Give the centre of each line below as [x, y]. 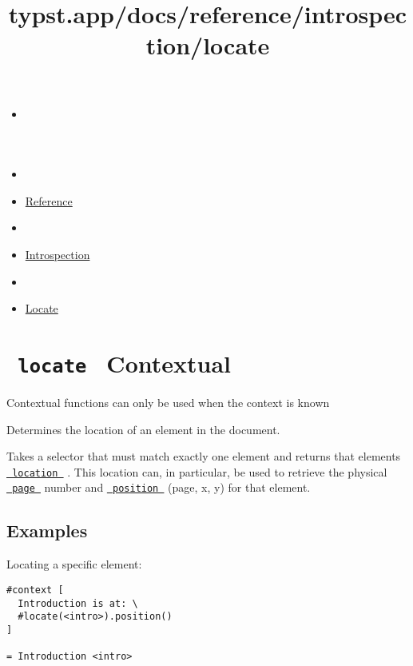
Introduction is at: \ [78, 603]
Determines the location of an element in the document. [143, 429]
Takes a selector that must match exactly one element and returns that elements [204, 456]
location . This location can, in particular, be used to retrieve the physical [200, 471]
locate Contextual [124, 363]
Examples [47, 530]
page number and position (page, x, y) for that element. [161, 487]
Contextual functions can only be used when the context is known [168, 402]
